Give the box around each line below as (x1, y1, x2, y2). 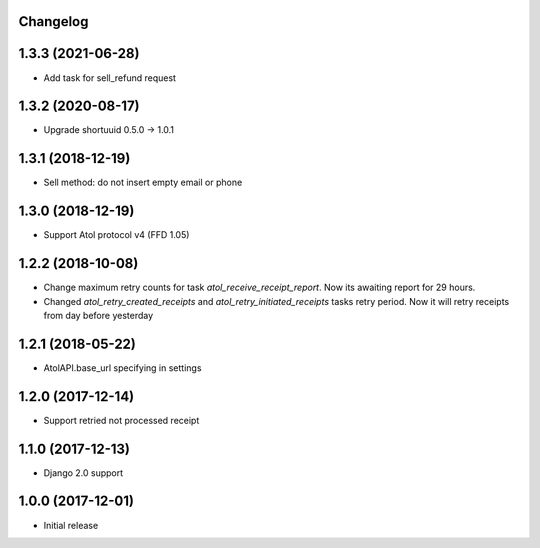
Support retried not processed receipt (43, 414, 200, 426)
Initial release (43, 519, 99, 531)
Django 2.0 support (43, 466, 124, 479)
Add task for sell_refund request (43, 71, 177, 84)
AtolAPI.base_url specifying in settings (43, 361, 202, 374)
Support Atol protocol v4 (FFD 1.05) (43, 229, 190, 241)
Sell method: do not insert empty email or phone (43, 176, 243, 189)
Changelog (18, 13, 89, 30)
